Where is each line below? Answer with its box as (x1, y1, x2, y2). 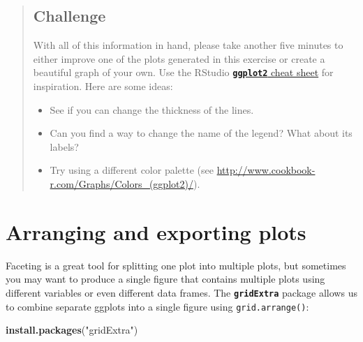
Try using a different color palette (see (50, 163, 214, 177)
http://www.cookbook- (216, 163, 316, 177)
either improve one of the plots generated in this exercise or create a (33, 51, 325, 66)
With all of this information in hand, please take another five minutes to (33, 38, 343, 52)
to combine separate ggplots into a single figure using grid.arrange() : (6, 299, 309, 313)
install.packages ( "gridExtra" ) (6, 322, 138, 337)
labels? (50, 139, 79, 154)
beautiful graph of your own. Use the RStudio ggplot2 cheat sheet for (33, 65, 334, 80)
